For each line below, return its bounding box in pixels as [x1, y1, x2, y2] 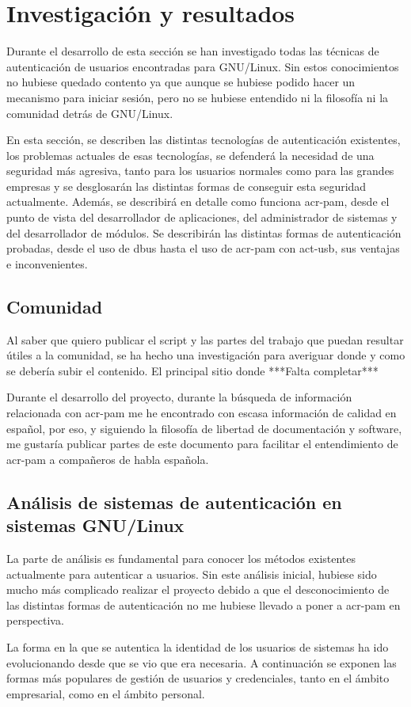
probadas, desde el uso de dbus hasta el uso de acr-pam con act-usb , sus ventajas [6, 240, 400, 257]
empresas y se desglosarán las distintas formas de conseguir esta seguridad [6, 177, 367, 194]
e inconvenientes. [6, 255, 88, 272]
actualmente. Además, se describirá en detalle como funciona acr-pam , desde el [6, 193, 390, 210]
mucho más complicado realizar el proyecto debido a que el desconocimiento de [6, 581, 390, 598]
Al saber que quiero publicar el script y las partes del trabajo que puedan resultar [6, 331, 404, 348]
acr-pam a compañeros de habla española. [6, 450, 209, 467]
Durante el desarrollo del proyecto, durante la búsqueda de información [6, 389, 352, 405]
